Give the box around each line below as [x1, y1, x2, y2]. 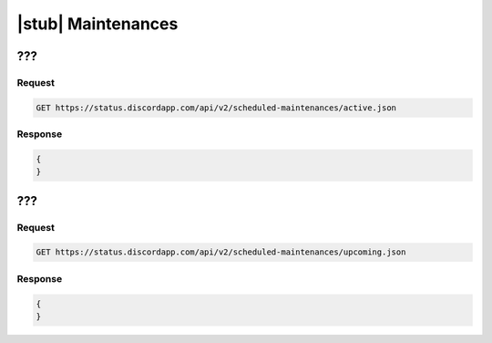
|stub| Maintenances [16, 14, 179, 34]
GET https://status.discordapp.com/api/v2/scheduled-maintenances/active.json [36, 102, 396, 113]
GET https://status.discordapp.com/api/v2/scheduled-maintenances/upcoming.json [36, 247, 406, 257]
